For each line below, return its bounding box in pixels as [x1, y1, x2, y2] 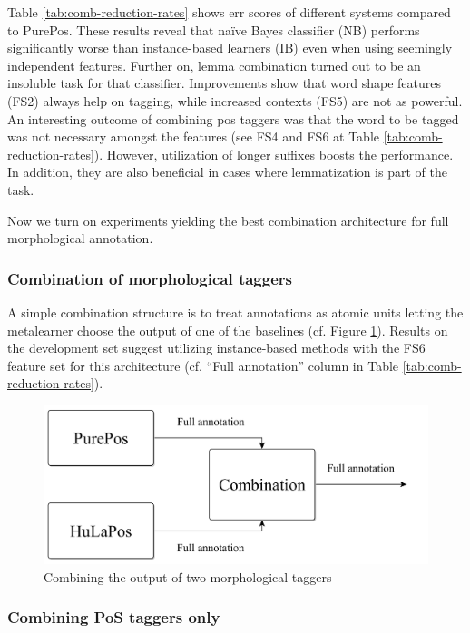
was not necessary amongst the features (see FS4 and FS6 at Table [7, 127, 379, 146]
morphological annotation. [7, 229, 153, 248]
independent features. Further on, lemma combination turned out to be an [7, 55, 421, 74]
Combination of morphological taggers [7, 267, 292, 289]
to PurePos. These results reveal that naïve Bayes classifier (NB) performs [7, 20, 420, 39]
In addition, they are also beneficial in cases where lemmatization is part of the [7, 162, 447, 181]
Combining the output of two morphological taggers [44, 567, 332, 586]
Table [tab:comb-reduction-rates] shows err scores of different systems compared [7, 3, 451, 21]
